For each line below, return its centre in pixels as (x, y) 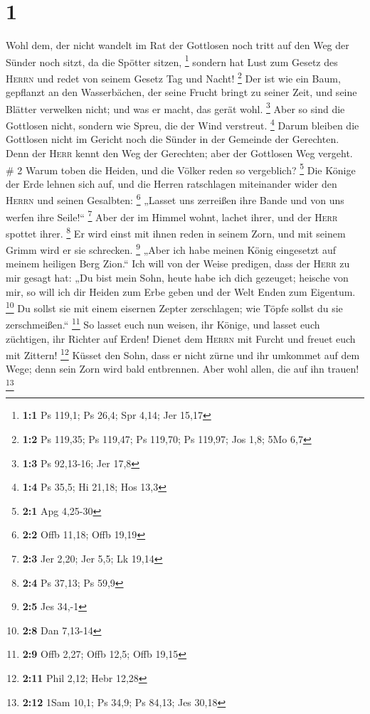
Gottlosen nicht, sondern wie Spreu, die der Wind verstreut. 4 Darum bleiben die (183, 124)
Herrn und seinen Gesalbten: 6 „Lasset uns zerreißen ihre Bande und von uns (175, 199)
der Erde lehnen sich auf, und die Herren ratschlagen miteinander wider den (171, 183)
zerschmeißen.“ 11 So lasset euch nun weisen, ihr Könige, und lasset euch (163, 324)
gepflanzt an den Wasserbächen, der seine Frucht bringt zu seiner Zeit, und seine (181, 92)
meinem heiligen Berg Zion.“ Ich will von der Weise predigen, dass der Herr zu (178, 263)
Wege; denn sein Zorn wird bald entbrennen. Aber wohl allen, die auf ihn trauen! (183, 369)
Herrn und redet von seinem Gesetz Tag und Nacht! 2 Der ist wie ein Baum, (173, 77)
